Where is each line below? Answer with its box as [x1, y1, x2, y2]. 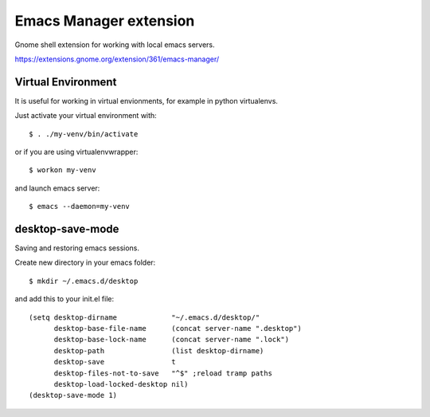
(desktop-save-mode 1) [29, 391, 118, 400]
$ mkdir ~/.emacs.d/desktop [29, 276, 139, 285]
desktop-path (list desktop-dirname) [53, 346, 264, 355]
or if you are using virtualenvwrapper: [14, 148, 139, 157]
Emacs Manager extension [14, 12, 195, 30]
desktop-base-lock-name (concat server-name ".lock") [53, 335, 290, 344]
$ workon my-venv [29, 166, 96, 175]
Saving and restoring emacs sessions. [14, 243, 139, 253]
